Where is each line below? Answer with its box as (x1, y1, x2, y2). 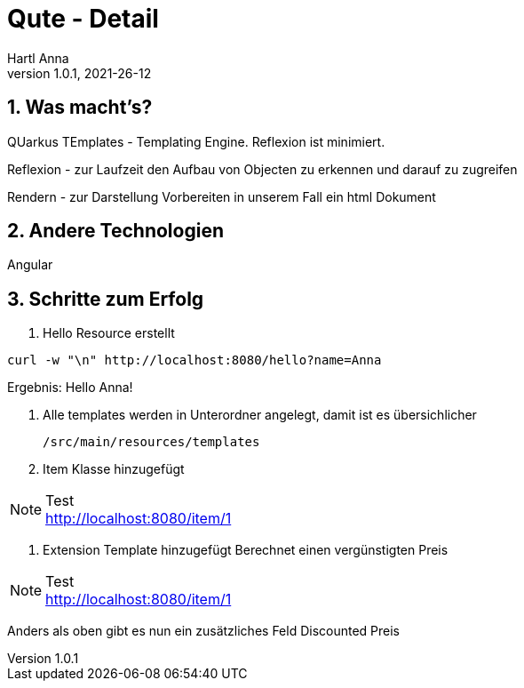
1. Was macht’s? (7, 96, 153, 119)
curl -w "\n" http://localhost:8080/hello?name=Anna (7, 353, 382, 368)
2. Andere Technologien (7, 220, 224, 243)
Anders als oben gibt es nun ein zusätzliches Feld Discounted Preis (7, 623, 401, 639)
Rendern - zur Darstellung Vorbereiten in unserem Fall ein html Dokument (7, 188, 436, 204)
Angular (7, 257, 53, 273)
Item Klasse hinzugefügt (43, 461, 185, 477)
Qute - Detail (7, 4, 159, 34)
